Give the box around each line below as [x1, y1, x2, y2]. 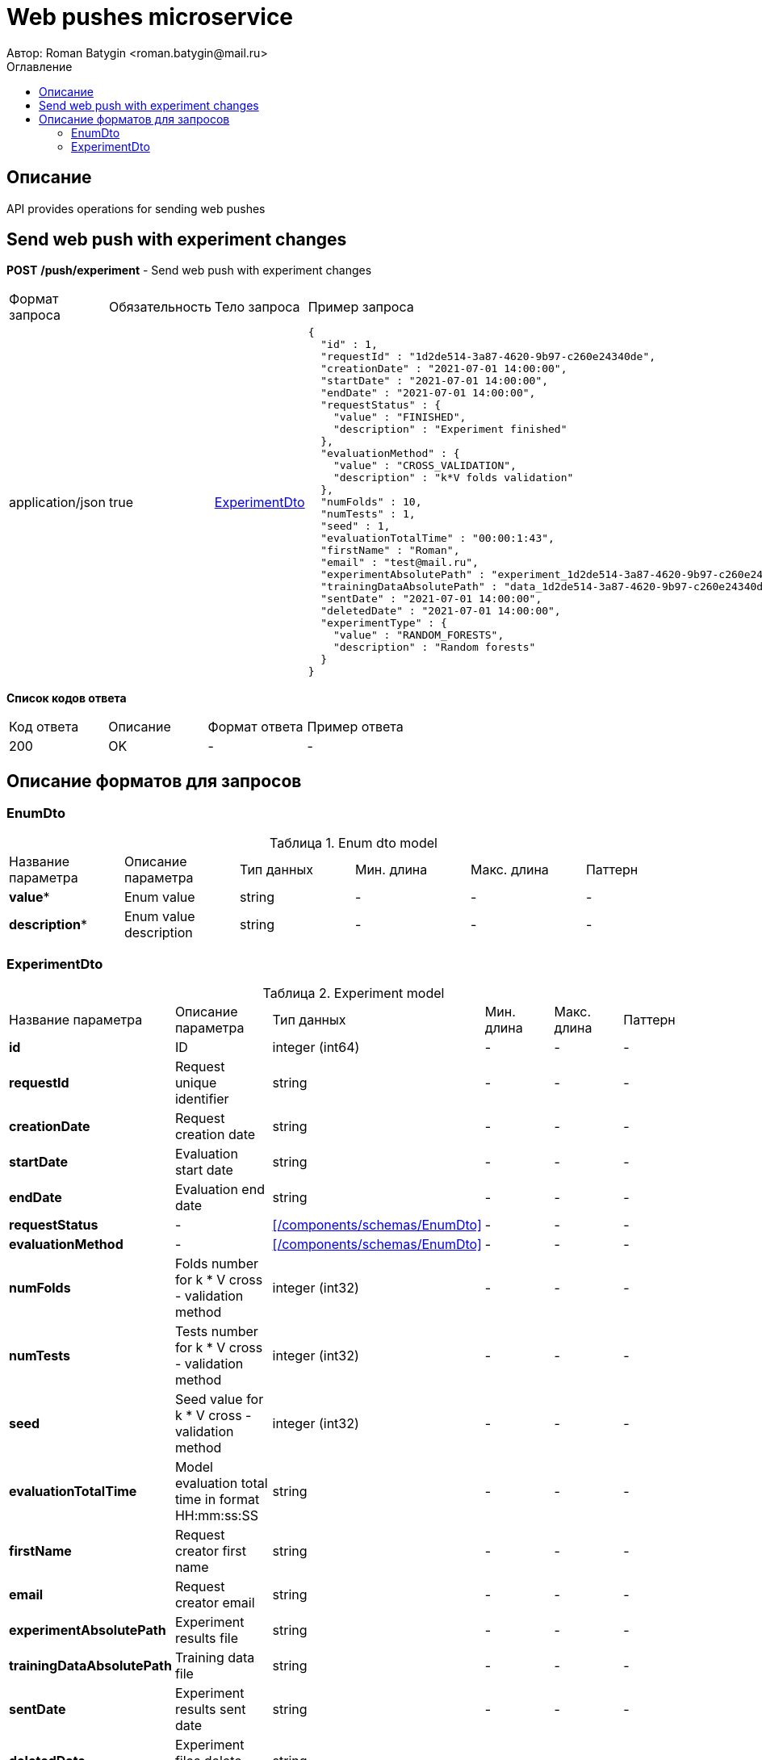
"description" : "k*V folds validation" [333, 471, 574, 484]
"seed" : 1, [320, 520, 391, 533]
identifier [174, 1091, 229, 1108]
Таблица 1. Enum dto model [270, 834, 438, 851]
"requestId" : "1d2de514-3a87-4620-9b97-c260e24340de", [320, 350, 656, 363]
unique [174, 1075, 217, 1092]
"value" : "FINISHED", [333, 411, 467, 424]
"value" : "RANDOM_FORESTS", [333, 629, 505, 642]
